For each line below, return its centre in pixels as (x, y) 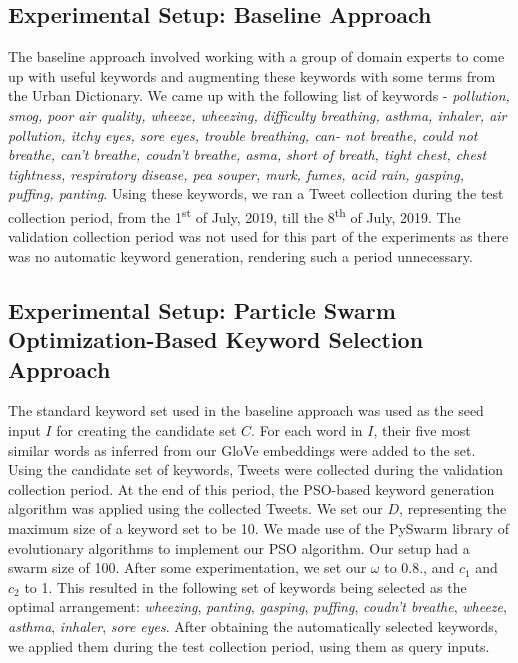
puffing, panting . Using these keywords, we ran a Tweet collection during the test (256, 193)
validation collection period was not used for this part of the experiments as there (258, 236)
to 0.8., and (419, 567)
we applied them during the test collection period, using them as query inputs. (249, 645)
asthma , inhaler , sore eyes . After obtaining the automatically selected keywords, (253, 625)
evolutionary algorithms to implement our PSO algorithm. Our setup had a (239, 547)
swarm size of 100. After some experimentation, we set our (187, 567)
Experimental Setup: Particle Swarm (202, 309)
